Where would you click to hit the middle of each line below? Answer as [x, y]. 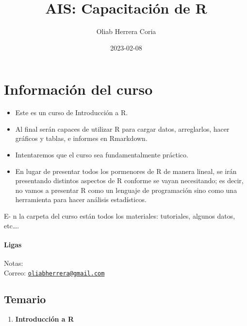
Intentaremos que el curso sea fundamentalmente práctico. [102, 155]
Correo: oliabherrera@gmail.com [54, 272]
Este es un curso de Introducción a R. [72, 112]
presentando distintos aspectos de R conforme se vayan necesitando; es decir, [129, 180]
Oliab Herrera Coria [126, 31]
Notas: [14, 263]
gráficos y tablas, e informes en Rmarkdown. [81, 138]
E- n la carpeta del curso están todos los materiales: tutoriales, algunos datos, [120, 216]
